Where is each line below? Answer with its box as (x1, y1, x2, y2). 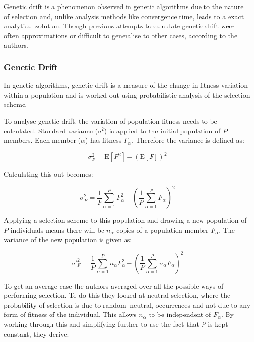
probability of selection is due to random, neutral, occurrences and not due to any (4, 299, 251, 310)
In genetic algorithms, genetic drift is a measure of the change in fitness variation (4, 80, 248, 90)
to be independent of (149, 309, 211, 319)
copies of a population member (116, 224, 209, 235)
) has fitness (85, 135, 122, 145)
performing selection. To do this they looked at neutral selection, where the (4, 290, 230, 300)
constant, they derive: (4, 328, 69, 339)
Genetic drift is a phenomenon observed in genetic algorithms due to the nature (4, 1, 244, 11)
